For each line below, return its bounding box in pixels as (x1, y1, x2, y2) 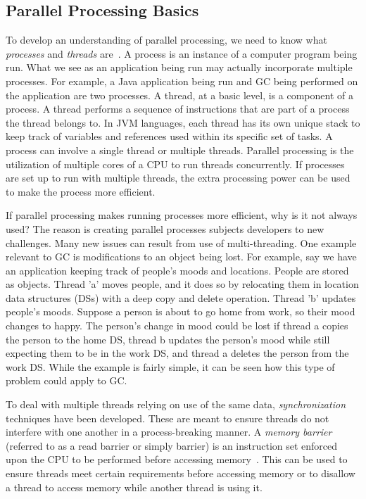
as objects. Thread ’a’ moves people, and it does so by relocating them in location (6, 277, 359, 291)
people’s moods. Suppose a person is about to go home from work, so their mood (6, 304, 355, 319)
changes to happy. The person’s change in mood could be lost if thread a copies (6, 318, 348, 333)
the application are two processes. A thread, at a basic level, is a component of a (6, 87, 353, 102)
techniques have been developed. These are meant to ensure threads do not (6, 410, 329, 425)
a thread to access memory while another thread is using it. (6, 479, 263, 494)
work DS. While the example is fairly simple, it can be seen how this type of (6, 359, 335, 374)
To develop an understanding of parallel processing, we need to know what (6, 32, 327, 47)
